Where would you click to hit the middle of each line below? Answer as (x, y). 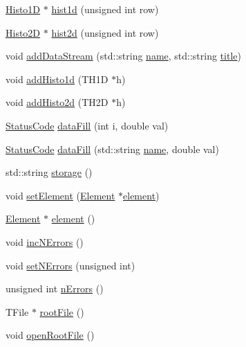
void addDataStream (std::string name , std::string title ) (123, 56)
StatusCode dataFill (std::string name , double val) (112, 149)
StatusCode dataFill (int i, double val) (87, 125)
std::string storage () (49, 172)
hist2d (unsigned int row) (105, 32)
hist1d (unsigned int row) (105, 9)
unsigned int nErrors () (55, 288)
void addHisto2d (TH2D (57, 102)
